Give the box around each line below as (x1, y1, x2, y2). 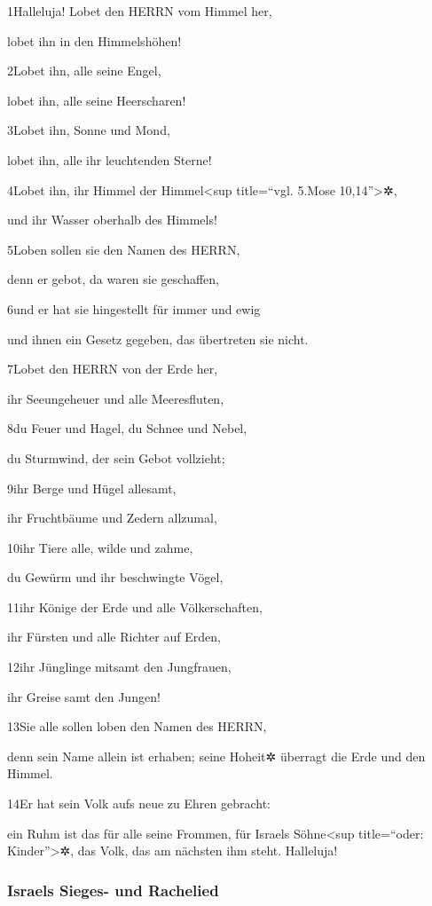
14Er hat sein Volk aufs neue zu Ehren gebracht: (7, 794, 271, 813)
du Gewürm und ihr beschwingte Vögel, (7, 568, 224, 587)
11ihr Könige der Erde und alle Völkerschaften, (7, 597, 263, 616)
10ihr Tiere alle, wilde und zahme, (7, 538, 193, 556)
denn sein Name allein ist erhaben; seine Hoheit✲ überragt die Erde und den (7, 746, 426, 765)
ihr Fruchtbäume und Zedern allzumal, (7, 508, 217, 527)
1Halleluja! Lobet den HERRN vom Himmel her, (7, 2, 272, 20)
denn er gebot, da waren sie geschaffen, (7, 270, 219, 288)
